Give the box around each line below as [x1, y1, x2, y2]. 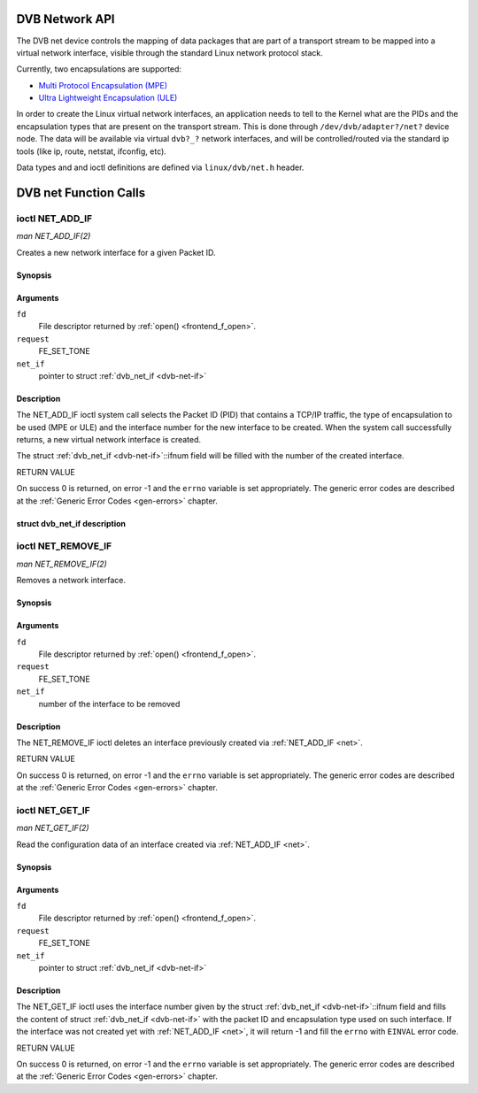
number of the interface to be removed [38, 698, 181, 709]
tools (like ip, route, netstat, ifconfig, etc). [16, 146, 167, 157]
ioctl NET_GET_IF [16, 804, 90, 816]
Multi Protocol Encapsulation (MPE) [38, 80, 168, 90]
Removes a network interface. [16, 575, 126, 586]
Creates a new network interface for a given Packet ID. [16, 247, 216, 258]
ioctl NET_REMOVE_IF [16, 540, 112, 552]
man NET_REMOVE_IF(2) [16, 558, 108, 569]
